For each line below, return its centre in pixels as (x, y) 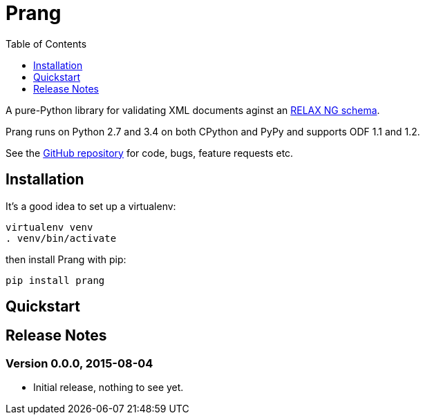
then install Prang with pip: (66, 259)
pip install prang (55, 280)
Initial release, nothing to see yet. (108, 388)
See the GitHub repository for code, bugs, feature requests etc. (150, 153)
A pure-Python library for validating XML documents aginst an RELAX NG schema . (193, 110)
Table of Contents (46, 44)
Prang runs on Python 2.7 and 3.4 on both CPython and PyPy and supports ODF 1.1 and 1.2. (213, 131)
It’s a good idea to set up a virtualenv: (91, 206)
